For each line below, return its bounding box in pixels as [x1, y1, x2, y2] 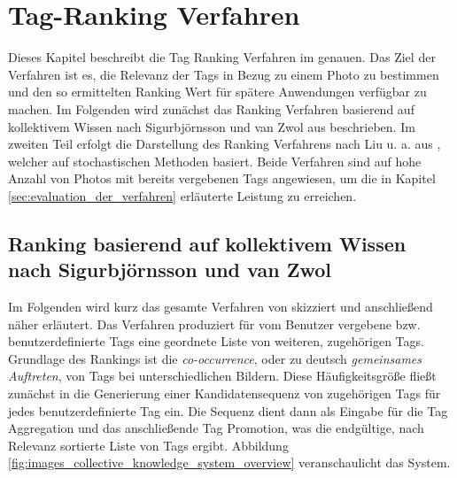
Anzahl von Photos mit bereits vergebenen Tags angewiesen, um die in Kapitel [8, 169, 436, 188]
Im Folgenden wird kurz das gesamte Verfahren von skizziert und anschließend [8, 297, 433, 316]
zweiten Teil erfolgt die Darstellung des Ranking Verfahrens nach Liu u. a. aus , [8, 135, 441, 153]
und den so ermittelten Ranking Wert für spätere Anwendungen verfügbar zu [8, 82, 427, 101]
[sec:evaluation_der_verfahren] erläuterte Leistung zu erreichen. [8, 186, 357, 204]
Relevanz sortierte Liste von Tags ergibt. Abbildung [8, 436, 289, 454]
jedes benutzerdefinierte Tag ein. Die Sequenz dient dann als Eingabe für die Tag [8, 401, 448, 420]
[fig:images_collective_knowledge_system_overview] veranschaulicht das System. [8, 453, 451, 472]
